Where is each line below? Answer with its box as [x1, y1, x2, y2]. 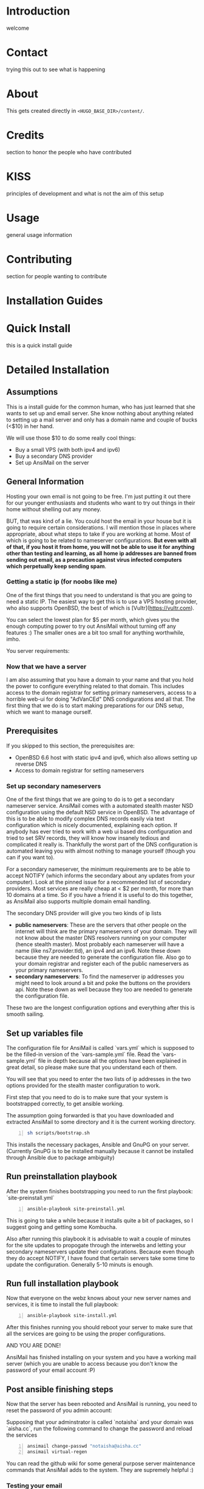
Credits [6, 129, 44, 142]
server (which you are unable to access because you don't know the [6, 1360, 178, 1368]
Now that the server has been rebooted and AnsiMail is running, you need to [6, 1400, 197, 1408]
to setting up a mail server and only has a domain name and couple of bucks [6, 416, 197, 423]
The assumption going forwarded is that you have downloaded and [6, 1112, 174, 1119]
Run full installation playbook [6, 1278, 119, 1289]
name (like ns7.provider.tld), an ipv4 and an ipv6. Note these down [15, 947, 181, 955]
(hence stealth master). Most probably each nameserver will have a [15, 941, 184, 948]
